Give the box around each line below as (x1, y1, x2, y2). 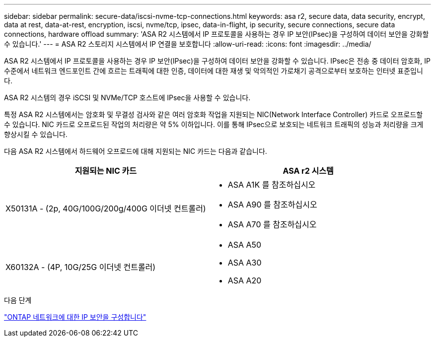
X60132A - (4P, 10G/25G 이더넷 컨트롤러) (5, 262, 156, 272)
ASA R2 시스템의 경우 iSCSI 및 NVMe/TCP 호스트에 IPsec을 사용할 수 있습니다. (4, 93, 251, 102)
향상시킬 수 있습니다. (4, 130, 68, 138)
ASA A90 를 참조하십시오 (227, 200, 317, 209)
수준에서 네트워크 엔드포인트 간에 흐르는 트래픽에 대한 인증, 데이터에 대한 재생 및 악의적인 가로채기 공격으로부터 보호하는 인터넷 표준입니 (4, 67, 423, 75)
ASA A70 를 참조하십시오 (227, 219, 317, 229)
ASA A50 (227, 240, 262, 250)
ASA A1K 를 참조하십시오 (227, 180, 316, 190)
